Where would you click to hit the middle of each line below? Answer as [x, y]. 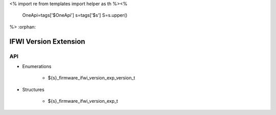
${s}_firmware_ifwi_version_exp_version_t [91, 78]
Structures [33, 90]
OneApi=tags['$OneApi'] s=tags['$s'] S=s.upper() [75, 15]
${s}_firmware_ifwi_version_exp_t [83, 101]
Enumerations [37, 66]
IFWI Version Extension [47, 41]
